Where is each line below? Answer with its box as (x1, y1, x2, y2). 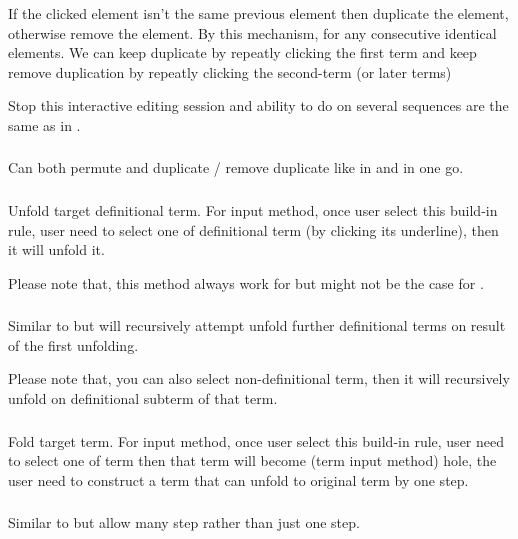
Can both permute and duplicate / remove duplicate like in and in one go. (8, 157, 464, 178)
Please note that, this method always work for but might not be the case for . (8, 272, 484, 293)
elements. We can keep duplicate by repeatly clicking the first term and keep (8, 42, 477, 63)
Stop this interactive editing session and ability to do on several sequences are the (8, 95, 509, 116)
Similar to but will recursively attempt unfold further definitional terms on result (8, 315, 506, 336)
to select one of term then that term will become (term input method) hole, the (8, 450, 497, 471)
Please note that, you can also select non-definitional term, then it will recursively (8, 368, 510, 389)
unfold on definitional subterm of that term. (8, 388, 278, 409)
